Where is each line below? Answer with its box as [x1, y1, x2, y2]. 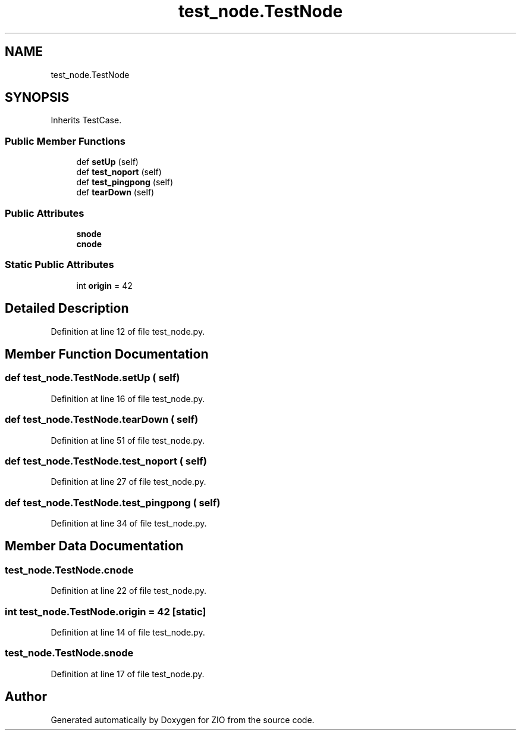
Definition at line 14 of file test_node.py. [51, 627, 205, 637]
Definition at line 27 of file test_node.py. [51, 476, 206, 487]
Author [5, 689, 47, 705]
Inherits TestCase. [51, 115, 122, 126]
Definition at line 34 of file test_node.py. [51, 518, 207, 528]
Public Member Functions [5, 135, 125, 147]
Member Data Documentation [5, 538, 184, 554]
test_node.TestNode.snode [5, 647, 134, 659]
